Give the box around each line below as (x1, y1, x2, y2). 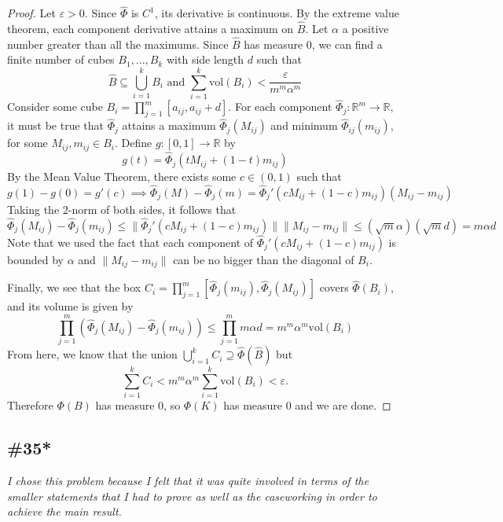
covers (319, 279, 349, 296)
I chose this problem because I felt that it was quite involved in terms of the (7, 472, 369, 488)
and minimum (270, 117, 338, 134)
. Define (114, 134, 152, 151)
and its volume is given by (7, 298, 134, 314)
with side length (167, 51, 244, 68)
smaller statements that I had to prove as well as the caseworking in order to (7, 487, 377, 504)
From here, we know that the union (7, 346, 178, 362)
